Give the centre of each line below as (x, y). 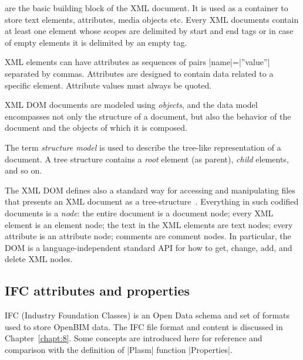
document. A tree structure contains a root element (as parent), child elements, (147, 159)
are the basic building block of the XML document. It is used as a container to (147, 8)
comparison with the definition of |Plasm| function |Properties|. (119, 349)
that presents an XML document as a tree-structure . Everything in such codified (152, 201)
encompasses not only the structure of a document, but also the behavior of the (148, 116)
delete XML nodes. (39, 259)
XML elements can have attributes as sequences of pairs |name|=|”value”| (137, 62)
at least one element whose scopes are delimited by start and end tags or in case (149, 31)
